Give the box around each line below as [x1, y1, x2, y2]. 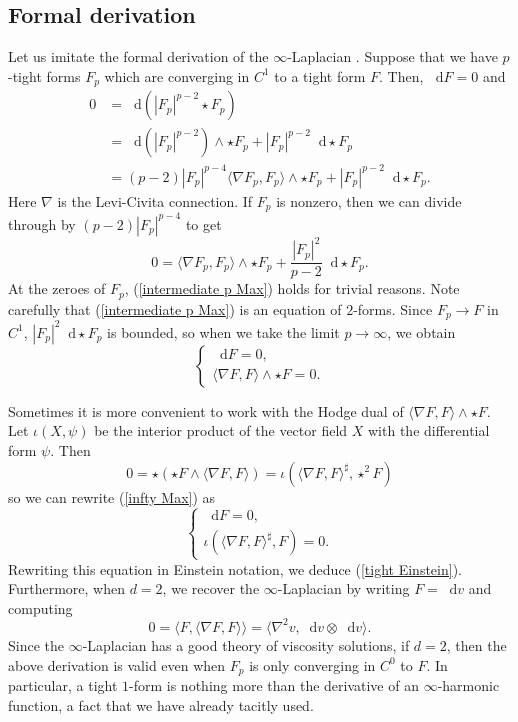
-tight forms [8, 65, 81, 86]
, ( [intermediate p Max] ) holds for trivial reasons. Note [124, 278, 460, 299]
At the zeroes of [8, 278, 106, 299]
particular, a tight [8, 675, 118, 695]
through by [8, 213, 76, 234]
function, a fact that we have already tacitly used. [8, 694, 314, 715]
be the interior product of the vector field [94, 420, 348, 441]
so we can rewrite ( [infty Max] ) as [8, 486, 216, 507]
